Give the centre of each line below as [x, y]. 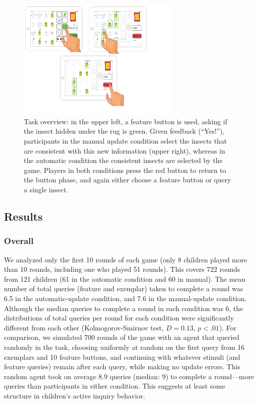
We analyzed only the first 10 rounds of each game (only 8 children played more [126, 259]
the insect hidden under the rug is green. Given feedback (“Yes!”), [124, 131]
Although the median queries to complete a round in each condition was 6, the [124, 308]
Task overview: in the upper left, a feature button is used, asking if [126, 121]
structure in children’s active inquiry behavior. [75, 395]
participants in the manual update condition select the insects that [126, 141]
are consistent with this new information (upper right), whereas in [125, 150]
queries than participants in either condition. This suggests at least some [115, 386]
